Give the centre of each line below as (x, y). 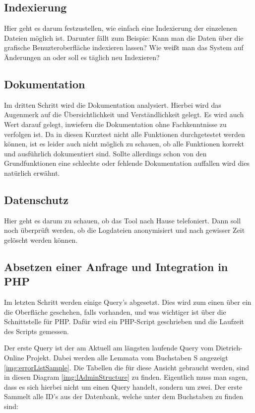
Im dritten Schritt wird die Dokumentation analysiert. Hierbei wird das (113, 104)
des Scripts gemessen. (36, 331)
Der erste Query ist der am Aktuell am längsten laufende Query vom (109, 348)
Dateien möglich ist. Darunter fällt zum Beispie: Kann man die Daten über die (124, 37)
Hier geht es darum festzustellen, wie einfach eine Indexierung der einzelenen (121, 28)
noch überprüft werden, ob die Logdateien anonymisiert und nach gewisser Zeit (125, 230)
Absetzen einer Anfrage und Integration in (116, 266)
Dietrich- (229, 348)
